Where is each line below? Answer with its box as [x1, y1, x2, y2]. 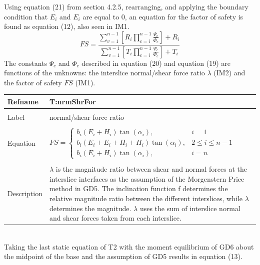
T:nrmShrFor [49, 96, 96, 106]
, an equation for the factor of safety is [124, 11, 243, 21]
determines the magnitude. [49, 203, 131, 213]
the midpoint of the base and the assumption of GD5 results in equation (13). [4, 251, 242, 262]
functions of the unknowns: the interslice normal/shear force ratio [4, 67, 205, 78]
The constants [4, 57, 47, 68]
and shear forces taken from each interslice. [49, 213, 181, 223]
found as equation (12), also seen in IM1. [4, 21, 129, 31]
